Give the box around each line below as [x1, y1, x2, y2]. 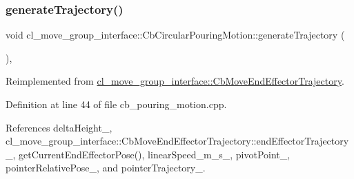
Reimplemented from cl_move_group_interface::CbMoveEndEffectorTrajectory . [6, 74, 344, 88]
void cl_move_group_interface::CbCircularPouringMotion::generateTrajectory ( [6, 28, 345, 42]
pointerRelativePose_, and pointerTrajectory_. [6, 160, 206, 175]
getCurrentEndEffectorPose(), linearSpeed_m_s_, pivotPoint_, [19, 147, 291, 161]
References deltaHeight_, [6, 120, 112, 134]
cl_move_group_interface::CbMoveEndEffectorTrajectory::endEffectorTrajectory [6, 134, 349, 148]
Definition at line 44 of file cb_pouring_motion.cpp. [6, 97, 227, 111]
